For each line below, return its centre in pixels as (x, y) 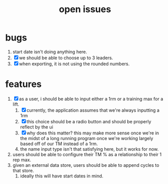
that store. (23, 170)
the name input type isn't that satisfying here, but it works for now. (89, 149)
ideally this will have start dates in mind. (62, 176)
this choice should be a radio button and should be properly (89, 121)
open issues (85, 9)
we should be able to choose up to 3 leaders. (66, 58)
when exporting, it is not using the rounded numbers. (74, 64)
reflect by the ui (36, 127)
